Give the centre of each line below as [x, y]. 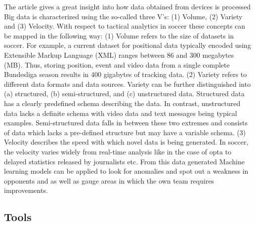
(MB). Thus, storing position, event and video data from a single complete [117, 64]
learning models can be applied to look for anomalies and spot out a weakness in [126, 171]
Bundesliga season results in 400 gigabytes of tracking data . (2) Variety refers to [126, 74]
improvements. [26, 190]
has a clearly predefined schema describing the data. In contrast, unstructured [122, 103]
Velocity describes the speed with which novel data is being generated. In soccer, [126, 142]
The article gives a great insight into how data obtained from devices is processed [127, 6]
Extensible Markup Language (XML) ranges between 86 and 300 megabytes [119, 55]
